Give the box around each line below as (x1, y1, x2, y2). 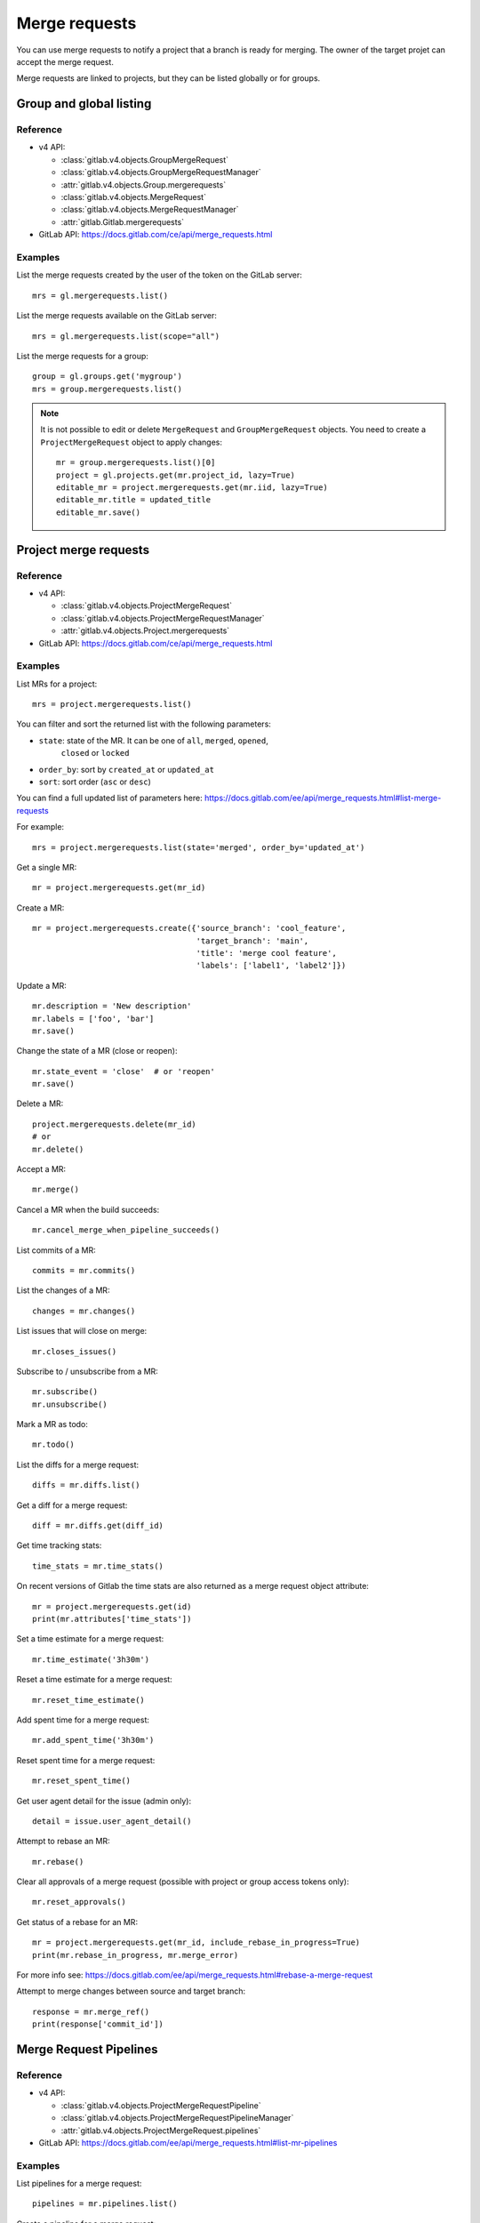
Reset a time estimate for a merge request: (16, 1674, 172, 1685)
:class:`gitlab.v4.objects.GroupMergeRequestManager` (60, 167, 261, 178)
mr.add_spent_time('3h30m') (32, 1735, 155, 1745)
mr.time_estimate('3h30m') (32, 1654, 150, 1665)
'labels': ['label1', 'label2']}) (196, 960, 347, 971)
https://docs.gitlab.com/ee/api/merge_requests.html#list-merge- (204, 792, 442, 804)
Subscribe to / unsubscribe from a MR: (16, 1366, 159, 1376)
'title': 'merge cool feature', (196, 948, 337, 958)
